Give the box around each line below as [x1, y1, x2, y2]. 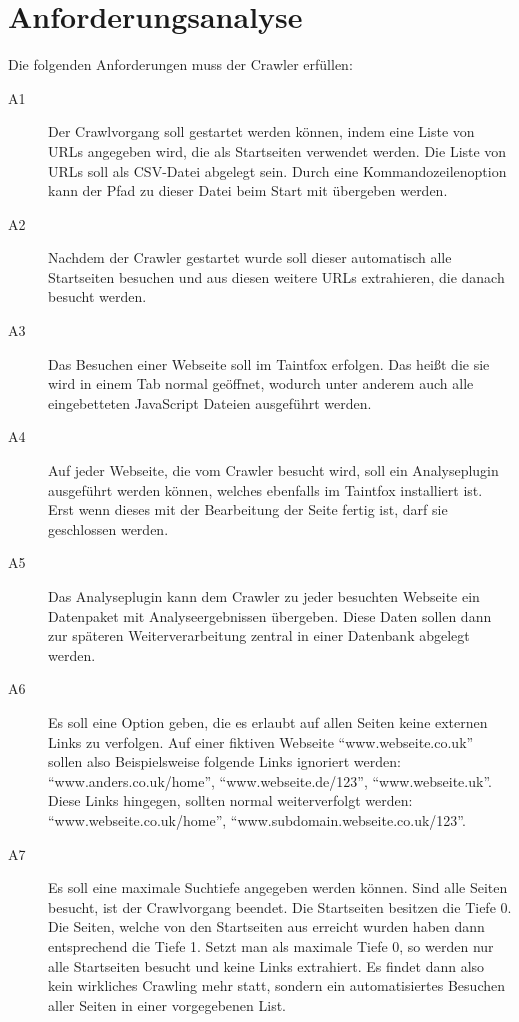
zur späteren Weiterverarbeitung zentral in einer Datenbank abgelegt [48, 625, 470, 646]
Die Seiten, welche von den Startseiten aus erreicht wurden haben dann [48, 916, 485, 937]
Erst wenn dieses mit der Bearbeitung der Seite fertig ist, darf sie [48, 499, 448, 520]
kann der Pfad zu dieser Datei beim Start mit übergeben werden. [48, 180, 448, 201]
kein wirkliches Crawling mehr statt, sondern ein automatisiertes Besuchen [48, 975, 505, 996]
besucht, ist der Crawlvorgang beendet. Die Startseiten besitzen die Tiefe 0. [48, 896, 512, 917]
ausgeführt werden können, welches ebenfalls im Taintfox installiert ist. [48, 479, 483, 500]
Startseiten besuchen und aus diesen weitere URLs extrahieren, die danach [48, 266, 505, 287]
